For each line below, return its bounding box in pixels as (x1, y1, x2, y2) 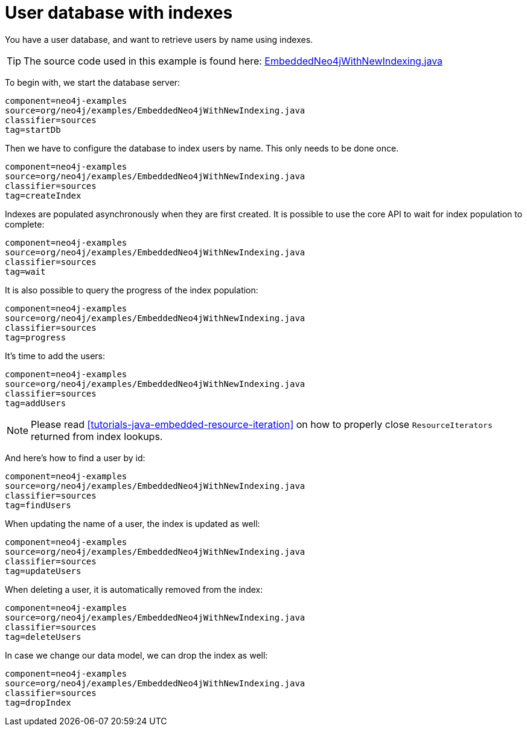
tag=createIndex (5, 190, 81, 200)
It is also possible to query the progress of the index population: (5, 284, 258, 295)
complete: (5, 219, 45, 229)
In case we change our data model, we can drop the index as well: (5, 650, 268, 660)
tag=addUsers (5, 398, 66, 408)
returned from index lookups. (31, 430, 163, 442)
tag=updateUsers (5, 566, 81, 576)
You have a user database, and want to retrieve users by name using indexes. (5, 34, 313, 45)
